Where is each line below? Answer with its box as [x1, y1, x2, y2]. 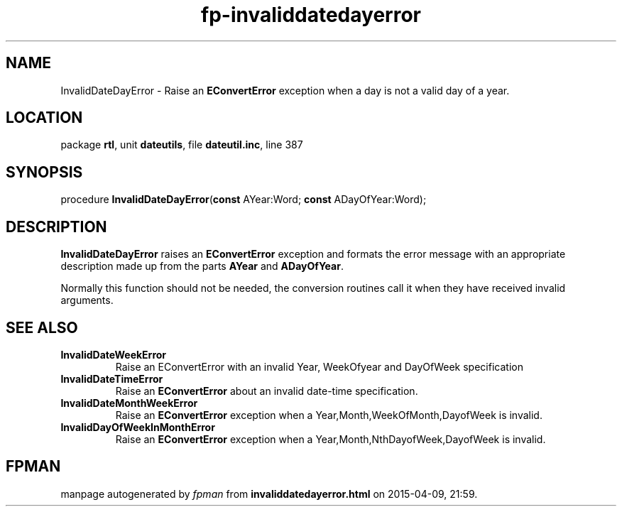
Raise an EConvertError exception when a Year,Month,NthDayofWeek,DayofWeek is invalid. [115, 432, 546, 445]
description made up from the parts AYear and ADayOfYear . [60, 260, 344, 273]
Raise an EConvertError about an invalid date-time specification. [115, 384, 418, 397]
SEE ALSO [6, 318, 78, 337]
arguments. [60, 294, 114, 307]
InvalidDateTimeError [60, 372, 163, 385]
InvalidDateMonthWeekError [60, 396, 198, 409]
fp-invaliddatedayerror [201, 3, 421, 27]
